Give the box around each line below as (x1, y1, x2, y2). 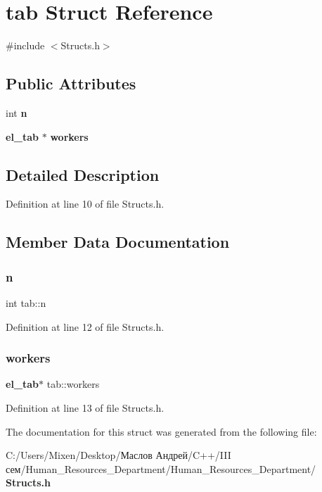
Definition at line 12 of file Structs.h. (6, 319, 165, 334)
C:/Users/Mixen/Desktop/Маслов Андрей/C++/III (6, 448, 231, 462)
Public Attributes (6, 72, 136, 94)
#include (6, 38, 45, 53)
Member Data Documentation (6, 231, 230, 253)
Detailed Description (6, 163, 160, 185)
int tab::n (6, 295, 46, 310)
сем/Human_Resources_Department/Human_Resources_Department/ (6, 461, 316, 476)
